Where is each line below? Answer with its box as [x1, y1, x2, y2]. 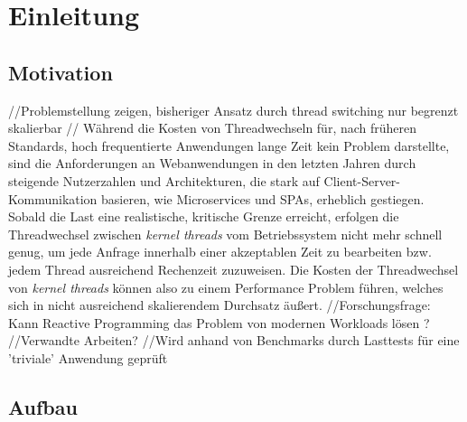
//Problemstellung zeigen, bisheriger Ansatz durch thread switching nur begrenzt [8, 100, 459, 119]
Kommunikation [8, 189, 98, 208]
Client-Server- [323, 171, 401, 190]
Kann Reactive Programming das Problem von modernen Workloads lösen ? [8, 313, 430, 332]
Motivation [8, 58, 113, 86]
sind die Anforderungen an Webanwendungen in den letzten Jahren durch [8, 154, 416, 173]
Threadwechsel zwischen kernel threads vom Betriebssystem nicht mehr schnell [8, 224, 443, 243]
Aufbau [8, 392, 78, 420]
